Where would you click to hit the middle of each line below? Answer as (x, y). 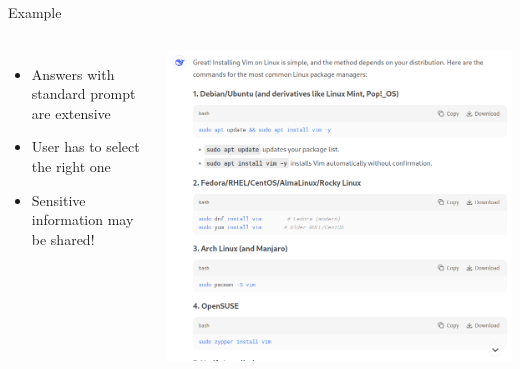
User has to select (85, 146)
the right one (71, 165)
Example (35, 12)
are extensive (71, 112)
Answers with (73, 73)
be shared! (63, 238)
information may (82, 219)
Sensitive (58, 199)
